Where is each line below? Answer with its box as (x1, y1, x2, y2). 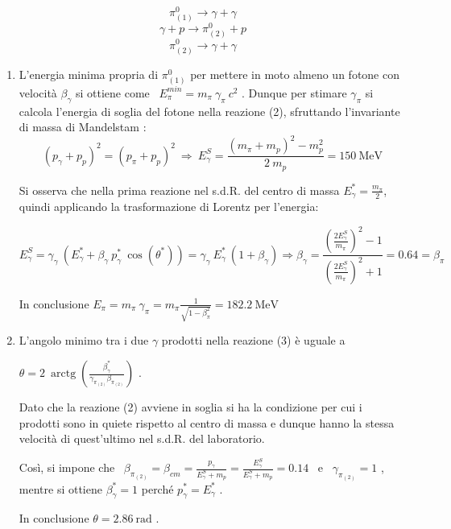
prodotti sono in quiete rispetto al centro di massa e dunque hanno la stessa (19, 414, 395, 431)
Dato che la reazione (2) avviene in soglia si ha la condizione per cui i (19, 399, 362, 415)
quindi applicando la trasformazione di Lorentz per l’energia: (19, 198, 319, 215)
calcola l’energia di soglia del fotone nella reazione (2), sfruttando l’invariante (19, 102, 400, 119)
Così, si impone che (19, 459, 115, 476)
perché (141, 480, 174, 497)
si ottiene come (75, 84, 150, 101)
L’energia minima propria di (19, 65, 159, 82)
